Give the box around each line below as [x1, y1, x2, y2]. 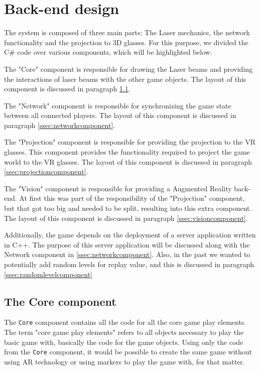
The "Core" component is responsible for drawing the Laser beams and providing [4, 63, 253, 74]
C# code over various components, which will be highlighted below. [4, 47, 212, 57]
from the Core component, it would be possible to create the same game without [4, 346, 252, 357]
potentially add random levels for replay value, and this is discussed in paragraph [4, 259, 254, 269]
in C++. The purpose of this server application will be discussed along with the [4, 239, 250, 250]
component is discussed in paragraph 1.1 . [4, 83, 131, 94]
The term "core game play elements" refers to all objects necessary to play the [4, 327, 244, 337]
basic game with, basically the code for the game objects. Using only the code [4, 336, 243, 347]
